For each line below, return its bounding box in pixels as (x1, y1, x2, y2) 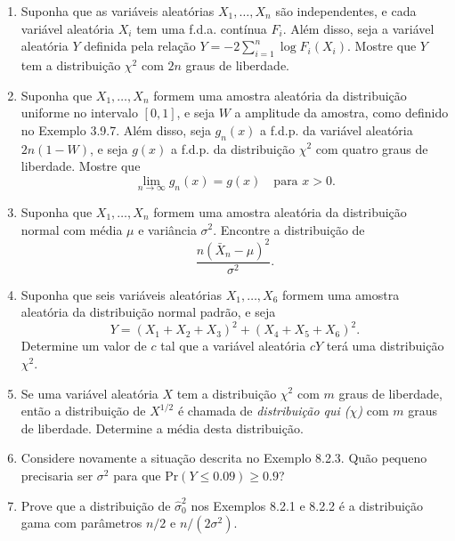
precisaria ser (20, 465, 93, 484)
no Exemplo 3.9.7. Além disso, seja (20, 120, 211, 139)
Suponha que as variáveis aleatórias (20, 2, 215, 20)
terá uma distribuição (326, 336, 444, 355)
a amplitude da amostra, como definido (234, 103, 449, 122)
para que (113, 465, 161, 484)
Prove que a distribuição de (20, 496, 171, 514)
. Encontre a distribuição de (213, 220, 365, 238)
